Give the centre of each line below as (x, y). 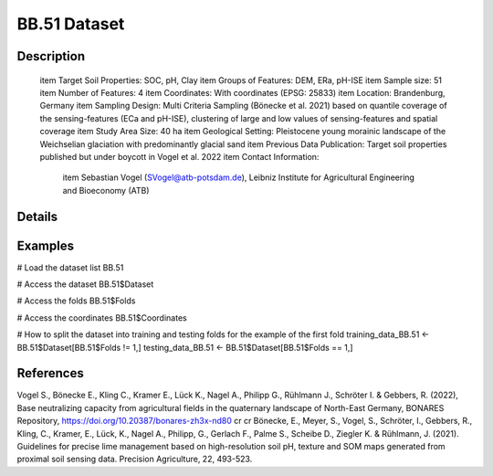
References (50, 373)
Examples (46, 245)
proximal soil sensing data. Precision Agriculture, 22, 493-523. (135, 459)
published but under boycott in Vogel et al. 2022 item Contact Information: (179, 156)
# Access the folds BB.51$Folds (76, 301)
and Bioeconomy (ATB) (106, 190)
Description (51, 56)
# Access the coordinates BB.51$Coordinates (102, 317)
